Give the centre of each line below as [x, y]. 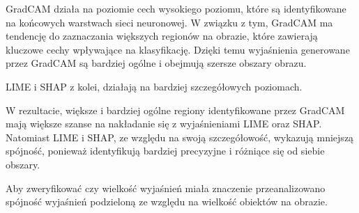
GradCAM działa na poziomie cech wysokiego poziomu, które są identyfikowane [176, 8]
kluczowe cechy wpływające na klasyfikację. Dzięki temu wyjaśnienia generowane [178, 49]
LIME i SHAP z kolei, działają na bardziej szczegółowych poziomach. [154, 86]
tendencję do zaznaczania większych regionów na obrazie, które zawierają [162, 36]
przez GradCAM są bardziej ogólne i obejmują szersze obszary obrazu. [156, 63]
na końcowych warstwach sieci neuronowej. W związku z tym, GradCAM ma [169, 22]
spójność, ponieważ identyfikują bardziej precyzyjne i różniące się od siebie [165, 151]
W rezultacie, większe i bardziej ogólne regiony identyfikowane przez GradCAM [175, 110]
